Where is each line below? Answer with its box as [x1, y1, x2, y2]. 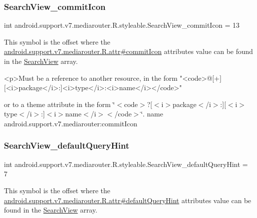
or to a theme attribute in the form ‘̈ [4, 99, 115, 109]
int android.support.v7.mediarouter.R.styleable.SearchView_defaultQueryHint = [4, 159, 248, 169]
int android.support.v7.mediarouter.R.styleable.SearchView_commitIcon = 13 [4, 20, 240, 30]
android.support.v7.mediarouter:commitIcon [4, 118, 137, 128]
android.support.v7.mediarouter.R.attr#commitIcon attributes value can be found [4, 46, 253, 56]
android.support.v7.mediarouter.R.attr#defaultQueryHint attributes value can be [4, 195, 252, 205]
